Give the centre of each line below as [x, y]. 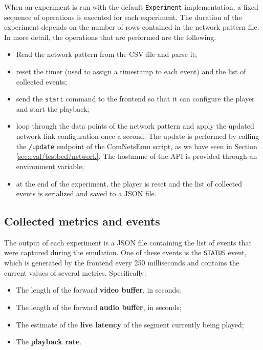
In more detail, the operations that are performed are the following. [110, 37]
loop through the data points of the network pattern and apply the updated [135, 126]
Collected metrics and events [82, 221]
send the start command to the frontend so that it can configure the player [135, 99]
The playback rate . [49, 342]
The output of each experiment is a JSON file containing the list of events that [128, 242]
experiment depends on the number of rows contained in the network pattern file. [132, 27]
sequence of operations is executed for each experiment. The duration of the [123, 17]
